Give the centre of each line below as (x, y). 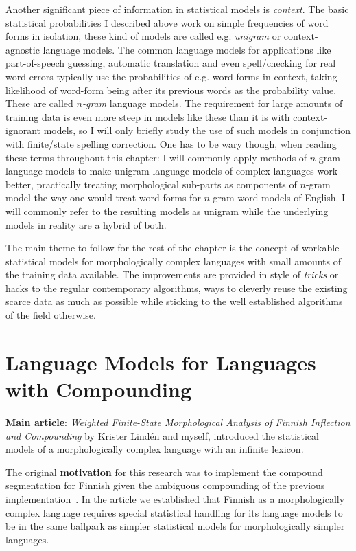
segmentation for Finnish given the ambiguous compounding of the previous (165, 485)
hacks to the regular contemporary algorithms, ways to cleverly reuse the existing (177, 288)
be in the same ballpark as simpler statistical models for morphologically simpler (175, 526)
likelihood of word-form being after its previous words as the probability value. (171, 90)
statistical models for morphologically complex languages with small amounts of (173, 261)
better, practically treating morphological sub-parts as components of (151, 184)
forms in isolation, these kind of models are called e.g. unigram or (143, 36)
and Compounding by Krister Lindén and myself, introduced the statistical (162, 435)
